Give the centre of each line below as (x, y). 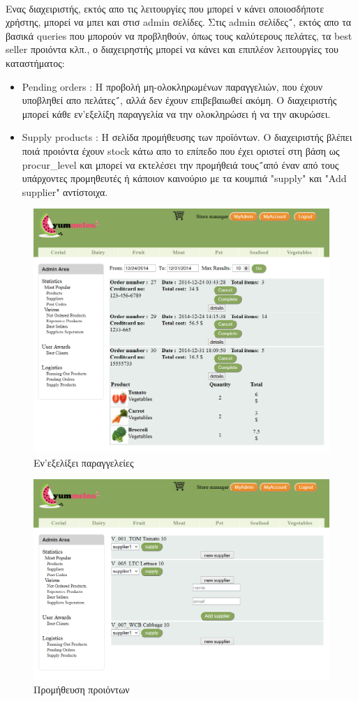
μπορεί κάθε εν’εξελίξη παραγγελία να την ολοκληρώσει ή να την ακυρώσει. (176, 113)
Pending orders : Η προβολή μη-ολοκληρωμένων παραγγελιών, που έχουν (172, 86)
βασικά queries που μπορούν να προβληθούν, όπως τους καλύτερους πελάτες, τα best (179, 35)
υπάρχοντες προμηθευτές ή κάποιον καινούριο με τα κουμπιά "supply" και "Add (184, 178)
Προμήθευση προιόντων (82, 689)
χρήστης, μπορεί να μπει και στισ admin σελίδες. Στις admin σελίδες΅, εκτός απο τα (179, 22)
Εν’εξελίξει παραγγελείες (84, 462)
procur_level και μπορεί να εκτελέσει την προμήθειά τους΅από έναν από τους (180, 164)
